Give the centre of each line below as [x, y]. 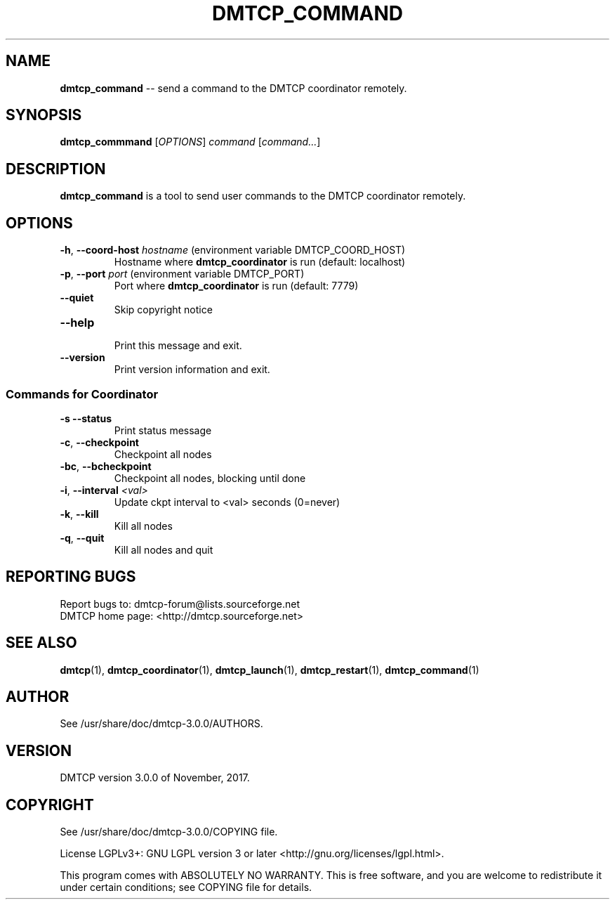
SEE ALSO [41, 643]
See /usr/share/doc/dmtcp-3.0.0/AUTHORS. [161, 724]
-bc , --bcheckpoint [106, 466]
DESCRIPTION [56, 169]
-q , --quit [82, 538]
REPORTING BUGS [71, 577]
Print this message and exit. [178, 346]
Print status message [163, 430]
